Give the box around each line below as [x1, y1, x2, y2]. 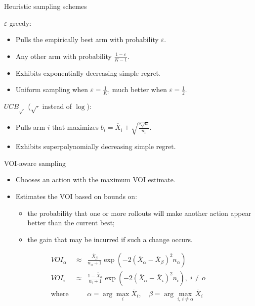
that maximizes [52, 122, 99, 132]
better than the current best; [27, 217, 115, 228]
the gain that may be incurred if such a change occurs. [27, 234, 193, 244]
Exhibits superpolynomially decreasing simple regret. [15, 141, 176, 152]
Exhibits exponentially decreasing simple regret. [15, 67, 161, 78]
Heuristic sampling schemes [4, 1, 87, 11]
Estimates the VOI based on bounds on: [15, 191, 137, 201]
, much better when [108, 84, 167, 95]
